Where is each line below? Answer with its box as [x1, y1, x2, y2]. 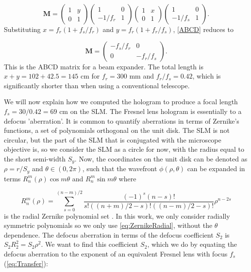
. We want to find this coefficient [41, 239, 138, 249]
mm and [129, 71, 154, 81]
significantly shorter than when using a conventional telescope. [4, 80, 190, 90]
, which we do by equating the [147, 239, 237, 249]
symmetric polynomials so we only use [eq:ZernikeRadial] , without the [4, 220, 213, 230]
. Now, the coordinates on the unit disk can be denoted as [74, 153, 248, 163]
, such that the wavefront [82, 163, 157, 174]
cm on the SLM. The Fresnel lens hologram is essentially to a [59, 106, 242, 116]
